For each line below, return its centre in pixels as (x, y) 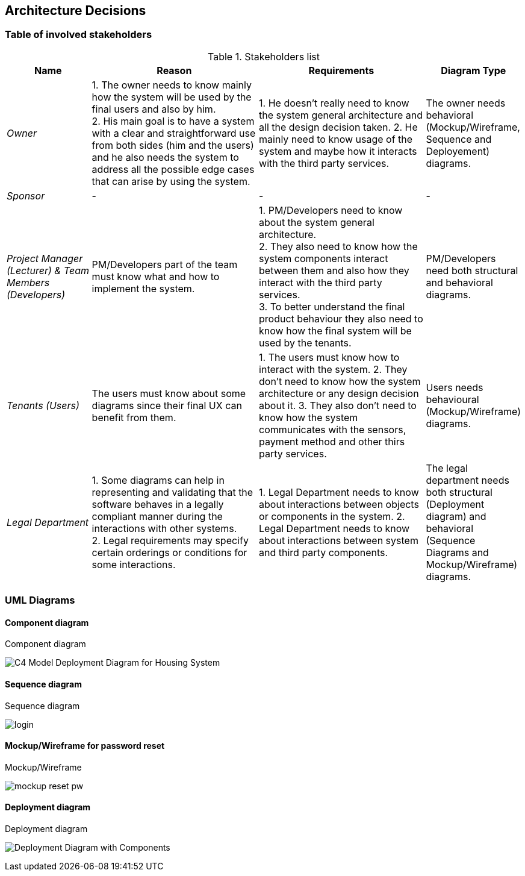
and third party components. (324, 552)
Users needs (455, 387)
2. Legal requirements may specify (170, 540)
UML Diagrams (40, 600)
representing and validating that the (172, 492)
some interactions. (134, 564)
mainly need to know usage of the (336, 139)
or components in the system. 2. (332, 516)
